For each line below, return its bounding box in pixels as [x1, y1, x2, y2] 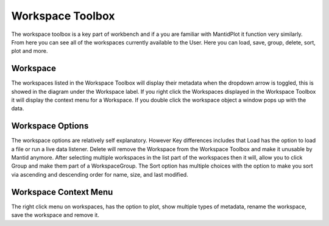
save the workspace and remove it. [11, 211, 100, 219]
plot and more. [11, 48, 48, 55]
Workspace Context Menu [11, 186, 113, 197]
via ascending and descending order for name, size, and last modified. [11, 171, 188, 178]
